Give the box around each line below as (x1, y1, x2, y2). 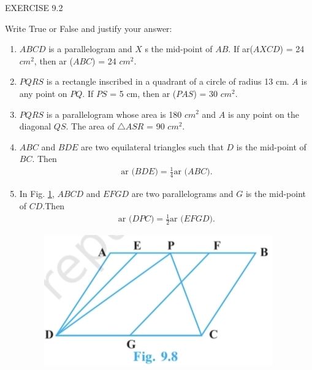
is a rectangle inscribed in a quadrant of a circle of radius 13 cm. (46, 75, 289, 88)
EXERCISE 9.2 (5, 1, 63, 13)
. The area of (66, 120, 115, 133)
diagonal (19, 120, 51, 133)
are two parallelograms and (131, 187, 234, 200)
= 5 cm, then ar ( (110, 87, 177, 99)
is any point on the (227, 107, 299, 120)
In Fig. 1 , (19, 187, 55, 200)
